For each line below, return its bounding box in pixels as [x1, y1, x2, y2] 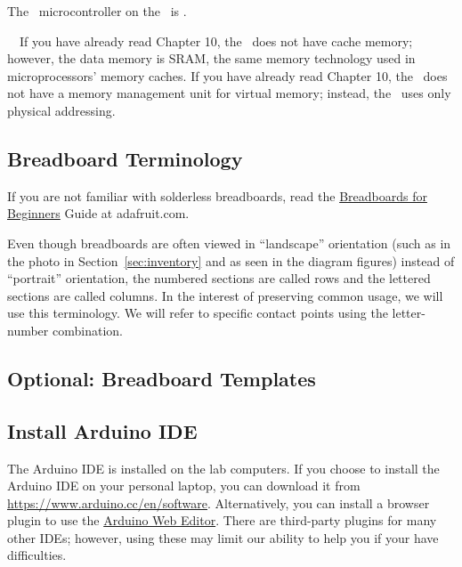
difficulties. [7, 546, 67, 564]
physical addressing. [7, 101, 116, 119]
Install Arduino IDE [7, 417, 198, 444]
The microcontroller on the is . [7, 2, 187, 20]
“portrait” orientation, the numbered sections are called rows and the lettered [7, 269, 431, 288]
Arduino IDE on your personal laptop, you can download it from [7, 476, 361, 495]
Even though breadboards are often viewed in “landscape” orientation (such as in [7, 233, 451, 252]
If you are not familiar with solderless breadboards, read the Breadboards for [7, 186, 427, 205]
